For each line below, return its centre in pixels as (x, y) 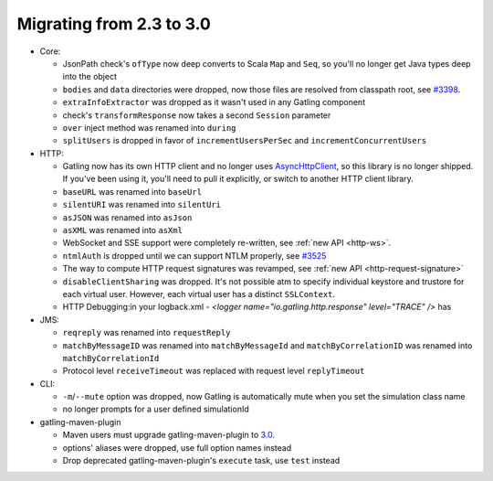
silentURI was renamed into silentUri (142, 205)
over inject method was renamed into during (149, 127)
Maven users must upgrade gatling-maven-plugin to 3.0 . (169, 435)
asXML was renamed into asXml (122, 230)
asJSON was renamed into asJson (127, 217)
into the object (90, 77)
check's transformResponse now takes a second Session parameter (197, 115)
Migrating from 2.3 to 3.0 (114, 24)
